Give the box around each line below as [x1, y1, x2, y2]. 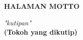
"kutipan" [4, 17, 31, 27]
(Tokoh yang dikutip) [4, 27, 78, 37]
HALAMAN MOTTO [4, 1, 80, 11]
